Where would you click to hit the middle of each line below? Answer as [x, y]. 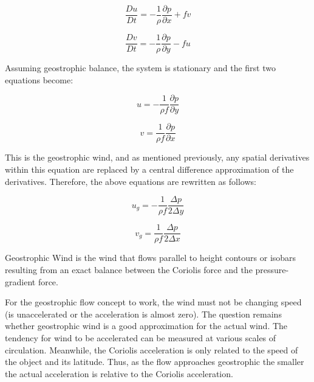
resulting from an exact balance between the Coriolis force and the [129, 269]
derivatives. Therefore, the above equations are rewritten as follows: [131, 181]
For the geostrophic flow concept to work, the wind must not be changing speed [153, 302]
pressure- [272, 269]
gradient [20, 281]
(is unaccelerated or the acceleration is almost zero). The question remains [143, 314]
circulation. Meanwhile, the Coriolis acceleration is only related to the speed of [152, 349]
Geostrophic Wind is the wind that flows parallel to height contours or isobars [151, 258]
